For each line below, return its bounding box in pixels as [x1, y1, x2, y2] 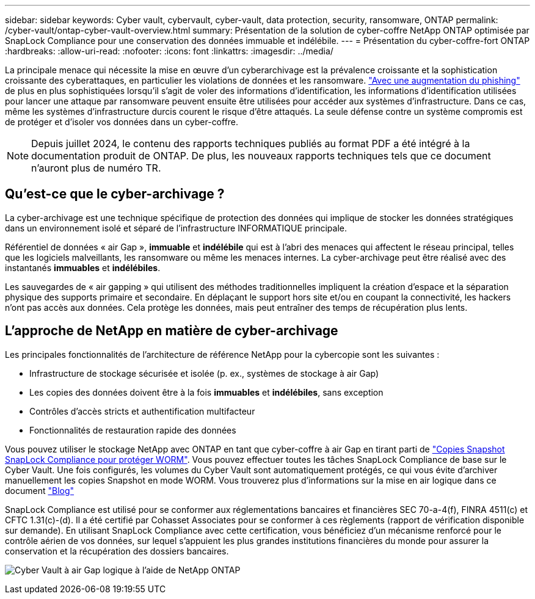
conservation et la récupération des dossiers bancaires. [5, 545, 229, 556]
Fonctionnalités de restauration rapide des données [29, 424, 236, 435]
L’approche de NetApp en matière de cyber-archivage [5, 323, 338, 339]
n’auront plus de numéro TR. [31, 162, 161, 174]
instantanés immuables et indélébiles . [5, 262, 161, 273]
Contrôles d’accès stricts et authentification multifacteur [29, 405, 255, 416]
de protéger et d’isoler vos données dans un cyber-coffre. [5, 117, 239, 127]
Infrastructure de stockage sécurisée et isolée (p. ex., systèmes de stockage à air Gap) [29, 368, 379, 379]
